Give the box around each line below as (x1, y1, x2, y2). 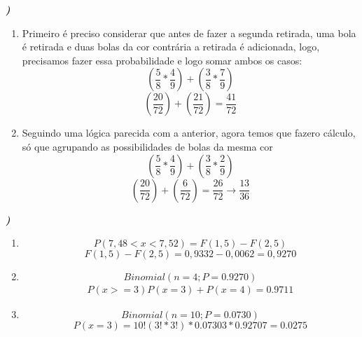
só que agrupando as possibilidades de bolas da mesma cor (22, 139, 273, 153)
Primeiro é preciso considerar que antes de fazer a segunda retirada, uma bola (22, 25, 356, 40)
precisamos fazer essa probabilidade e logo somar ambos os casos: (22, 53, 302, 67)
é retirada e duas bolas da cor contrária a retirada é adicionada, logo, (22, 39, 320, 54)
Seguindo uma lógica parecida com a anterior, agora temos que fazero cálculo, (22, 125, 356, 140)
